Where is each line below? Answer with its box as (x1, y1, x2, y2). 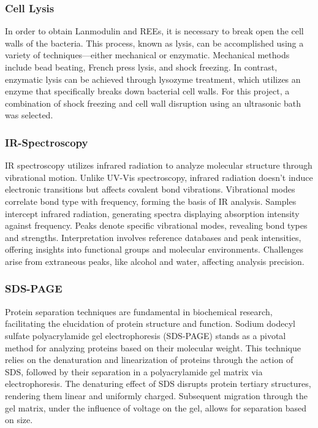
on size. (5, 413, 33, 426)
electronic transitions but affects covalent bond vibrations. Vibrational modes (5, 183, 295, 196)
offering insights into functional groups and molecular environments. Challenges (5, 243, 304, 256)
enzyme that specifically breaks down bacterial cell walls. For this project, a (5, 85, 290, 97)
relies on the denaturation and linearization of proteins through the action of (5, 353, 293, 366)
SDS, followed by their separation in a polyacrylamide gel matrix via (5, 365, 263, 378)
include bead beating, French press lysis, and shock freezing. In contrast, (5, 61, 278, 73)
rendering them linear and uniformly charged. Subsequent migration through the (5, 389, 308, 402)
